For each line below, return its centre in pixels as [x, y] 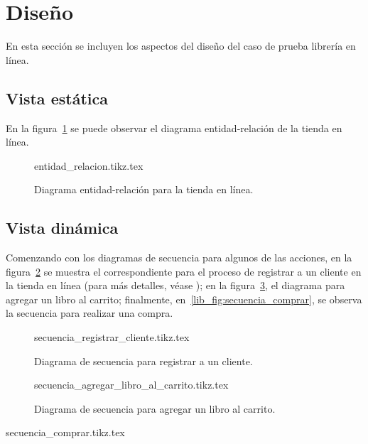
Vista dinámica [62, 228]
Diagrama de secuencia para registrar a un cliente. [144, 361]
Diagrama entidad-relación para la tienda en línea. [144, 189]
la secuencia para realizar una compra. [90, 313]
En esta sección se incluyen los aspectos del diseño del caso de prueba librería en [181, 46]
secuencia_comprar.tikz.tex [65, 432]
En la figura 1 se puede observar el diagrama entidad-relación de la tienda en [174, 128]
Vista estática [57, 98]
